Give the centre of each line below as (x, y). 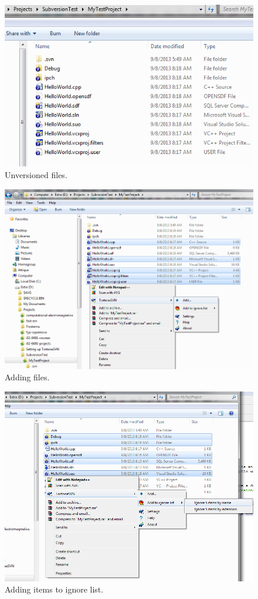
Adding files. (27, 377)
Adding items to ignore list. (54, 589)
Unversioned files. (36, 174)
